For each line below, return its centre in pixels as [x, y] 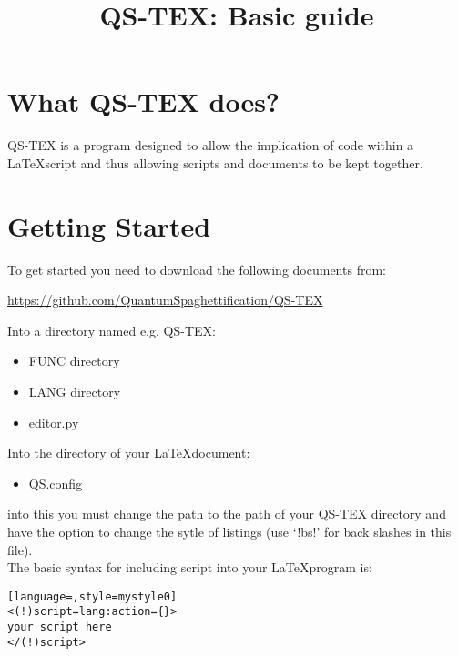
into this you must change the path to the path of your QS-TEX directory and [227, 514]
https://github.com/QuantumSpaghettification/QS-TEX [165, 300]
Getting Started [109, 225]
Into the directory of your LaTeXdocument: [129, 453]
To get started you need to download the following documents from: [197, 269]
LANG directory [75, 391]
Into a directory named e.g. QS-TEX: [112, 330]
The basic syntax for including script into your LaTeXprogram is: [190, 567]
